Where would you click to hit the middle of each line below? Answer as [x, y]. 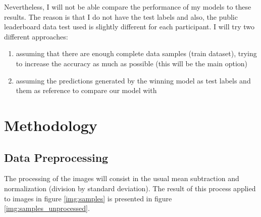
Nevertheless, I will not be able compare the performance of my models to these [128, 7]
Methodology [51, 125]
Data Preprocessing [56, 157]
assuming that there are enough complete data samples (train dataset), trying [136, 53]
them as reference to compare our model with [86, 90]
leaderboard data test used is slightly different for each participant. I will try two [129, 27]
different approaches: [36, 36]
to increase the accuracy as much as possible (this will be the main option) [132, 63]
